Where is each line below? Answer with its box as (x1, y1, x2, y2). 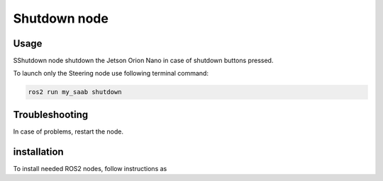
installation (13, 146, 64, 158)
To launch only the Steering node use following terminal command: (13, 69, 209, 78)
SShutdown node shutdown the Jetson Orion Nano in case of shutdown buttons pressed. (13, 57, 274, 65)
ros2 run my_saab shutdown (28, 88, 122, 96)
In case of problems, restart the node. (13, 127, 124, 136)
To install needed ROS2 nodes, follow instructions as (13, 164, 167, 173)
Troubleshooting (13, 108, 89, 120)
